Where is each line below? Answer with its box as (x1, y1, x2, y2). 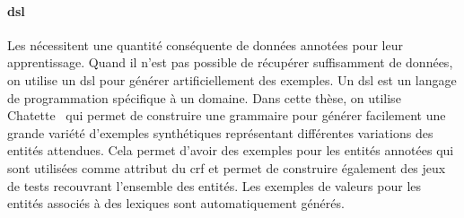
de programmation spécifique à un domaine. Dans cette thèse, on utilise (7, 88, 401, 107)
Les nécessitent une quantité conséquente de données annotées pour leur (7, 35, 403, 54)
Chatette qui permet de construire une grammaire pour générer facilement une (7, 106, 446, 125)
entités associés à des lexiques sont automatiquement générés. (7, 194, 345, 213)
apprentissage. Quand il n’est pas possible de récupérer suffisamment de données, (7, 53, 453, 72)
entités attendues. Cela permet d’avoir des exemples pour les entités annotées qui (7, 141, 454, 160)
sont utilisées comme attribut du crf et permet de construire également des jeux (7, 158, 446, 177)
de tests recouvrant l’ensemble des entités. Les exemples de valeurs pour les (7, 176, 422, 195)
